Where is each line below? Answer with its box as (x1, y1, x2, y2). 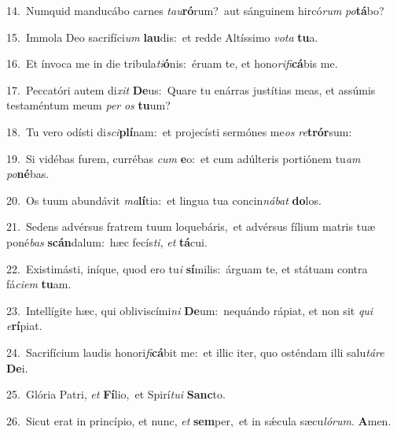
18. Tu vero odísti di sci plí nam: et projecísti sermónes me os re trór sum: (6, 123, 352, 139)
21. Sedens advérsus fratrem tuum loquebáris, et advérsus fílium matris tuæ (6, 218, 376, 235)
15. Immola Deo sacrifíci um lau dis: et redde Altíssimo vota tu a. (6, 28, 318, 45)
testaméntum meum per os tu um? (6, 97, 171, 113)
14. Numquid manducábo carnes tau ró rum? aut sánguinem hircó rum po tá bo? (6, 2, 384, 18)
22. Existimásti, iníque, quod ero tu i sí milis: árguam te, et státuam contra (6, 260, 368, 276)
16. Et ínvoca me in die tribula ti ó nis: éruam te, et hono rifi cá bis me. (6, 55, 338, 72)
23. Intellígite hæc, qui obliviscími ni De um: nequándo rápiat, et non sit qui (6, 302, 373, 318)
